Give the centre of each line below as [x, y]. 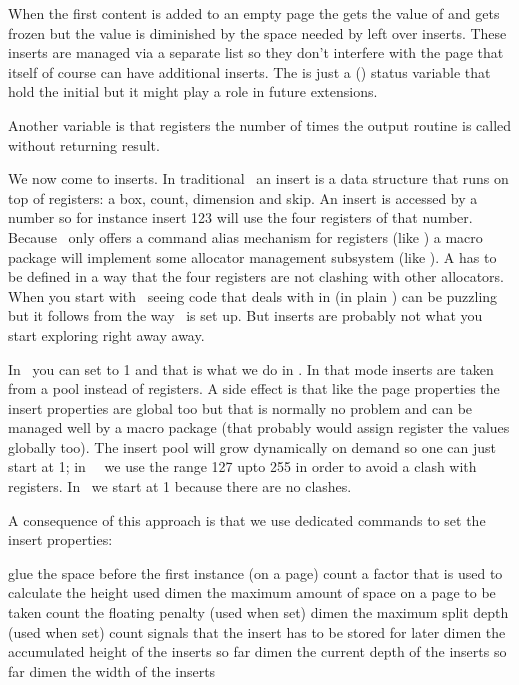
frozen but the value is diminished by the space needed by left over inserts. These [257, 32]
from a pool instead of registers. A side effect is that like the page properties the [254, 388]
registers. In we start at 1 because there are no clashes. [180, 486]
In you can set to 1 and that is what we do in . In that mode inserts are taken [251, 368]
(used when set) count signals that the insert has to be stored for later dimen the [257, 631]
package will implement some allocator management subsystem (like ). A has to [252, 256]
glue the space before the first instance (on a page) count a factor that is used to [255, 572]
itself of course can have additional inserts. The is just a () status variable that [249, 71]
